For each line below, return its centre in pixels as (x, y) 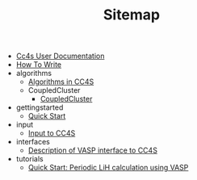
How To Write (39, 65)
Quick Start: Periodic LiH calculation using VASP (108, 168)
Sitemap (132, 15)
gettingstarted (40, 107)
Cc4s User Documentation (60, 56)
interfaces (33, 142)
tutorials (29, 159)
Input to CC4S (52, 133)
